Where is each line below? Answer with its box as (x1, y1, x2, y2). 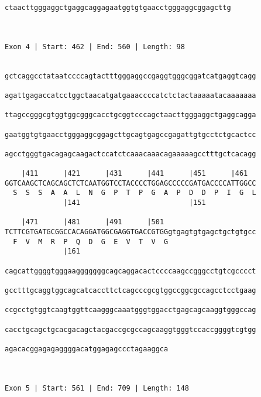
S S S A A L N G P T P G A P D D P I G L (13, 189, 256, 197)
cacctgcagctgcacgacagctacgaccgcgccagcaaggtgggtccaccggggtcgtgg (5, 325, 256, 334)
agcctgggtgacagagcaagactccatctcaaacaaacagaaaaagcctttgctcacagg (5, 149, 256, 158)
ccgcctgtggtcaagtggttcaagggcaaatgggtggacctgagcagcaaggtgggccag (5, 306, 256, 314)
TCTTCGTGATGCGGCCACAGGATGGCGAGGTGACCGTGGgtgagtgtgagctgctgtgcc (5, 228, 256, 237)
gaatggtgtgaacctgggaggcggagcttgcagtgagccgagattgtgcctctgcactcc (5, 130, 256, 139)
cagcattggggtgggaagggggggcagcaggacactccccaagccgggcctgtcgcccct (5, 266, 256, 275)
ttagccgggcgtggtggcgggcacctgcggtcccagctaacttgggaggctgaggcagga (5, 111, 256, 119)
